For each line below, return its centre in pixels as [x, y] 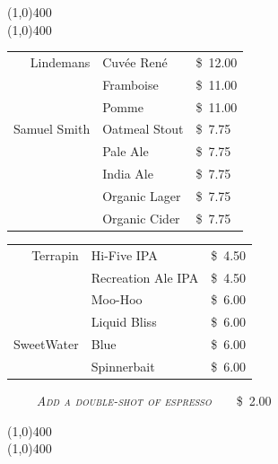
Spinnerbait [123, 366]
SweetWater [46, 344]
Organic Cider [141, 218]
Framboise [130, 84]
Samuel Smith [52, 129]
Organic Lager [142, 196]
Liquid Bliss [124, 322]
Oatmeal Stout [143, 129]
